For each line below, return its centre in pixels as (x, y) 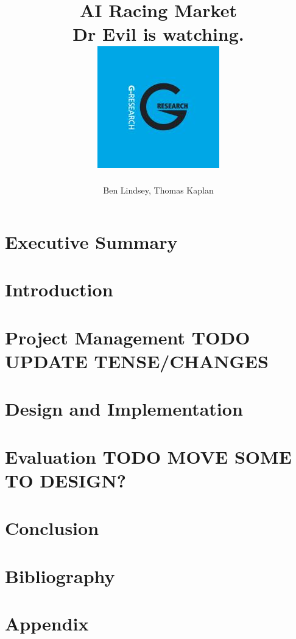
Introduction (59, 289)
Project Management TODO (128, 337)
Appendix (47, 623)
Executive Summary (91, 242)
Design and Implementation (124, 409)
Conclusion (52, 528)
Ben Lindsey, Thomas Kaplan (158, 190)
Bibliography (60, 575)
